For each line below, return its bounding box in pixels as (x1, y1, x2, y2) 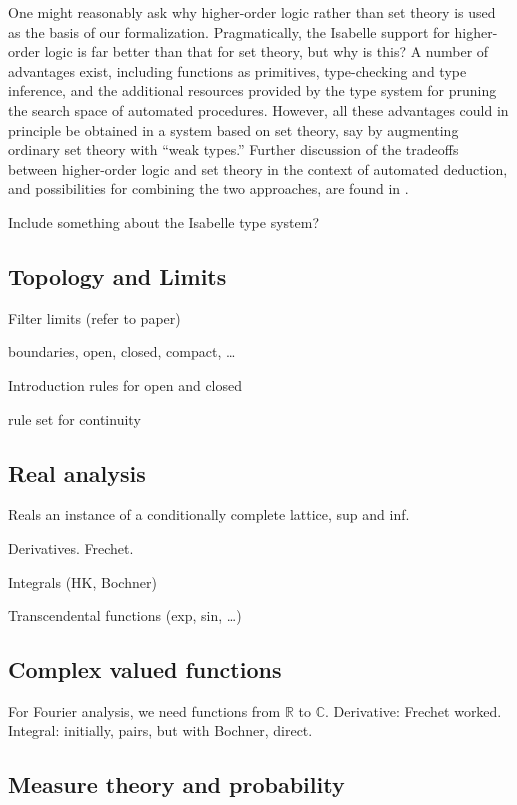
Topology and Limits (8, 260, 227, 291)
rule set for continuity (8, 408, 141, 429)
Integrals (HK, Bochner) (8, 571, 157, 592)
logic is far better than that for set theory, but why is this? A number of (44, 41, 489, 62)
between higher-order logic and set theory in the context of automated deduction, (8, 158, 508, 179)
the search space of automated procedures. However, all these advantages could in (8, 99, 509, 120)
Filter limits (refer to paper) (8, 307, 181, 328)
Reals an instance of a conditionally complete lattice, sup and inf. (8, 504, 410, 525)
